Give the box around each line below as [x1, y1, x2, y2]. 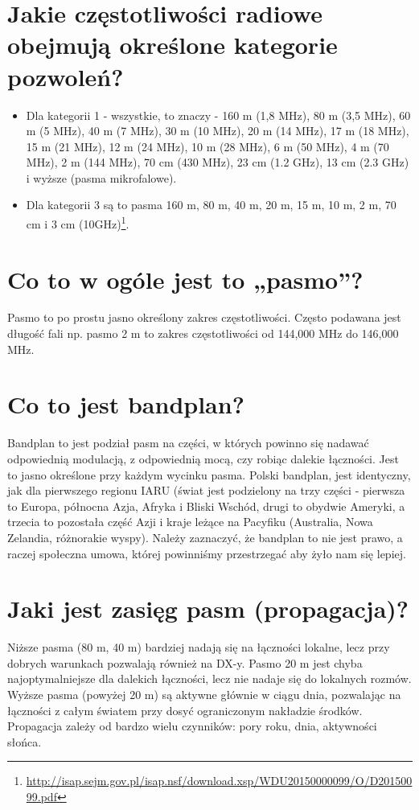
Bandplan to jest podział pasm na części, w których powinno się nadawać [7, 434, 369, 451]
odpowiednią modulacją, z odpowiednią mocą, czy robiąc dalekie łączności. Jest [7, 450, 399, 467]
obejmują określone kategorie [7, 28, 338, 61]
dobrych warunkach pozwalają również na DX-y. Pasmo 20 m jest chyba [7, 654, 363, 671]
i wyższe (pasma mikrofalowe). [26, 169, 177, 186]
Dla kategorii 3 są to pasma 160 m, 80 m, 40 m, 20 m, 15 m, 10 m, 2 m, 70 [26, 196, 396, 213]
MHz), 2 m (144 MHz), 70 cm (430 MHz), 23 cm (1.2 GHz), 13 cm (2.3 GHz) [26, 154, 409, 171]
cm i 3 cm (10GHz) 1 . [26, 213, 129, 232]
